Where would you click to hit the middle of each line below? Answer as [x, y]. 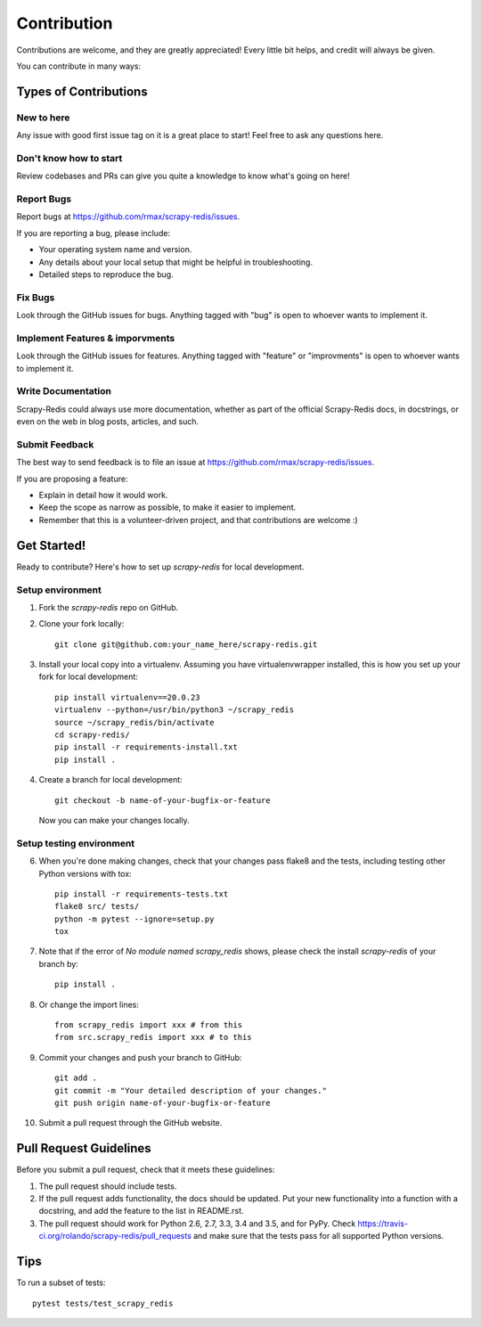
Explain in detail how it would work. [103, 496]
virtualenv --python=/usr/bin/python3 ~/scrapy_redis [174, 710]
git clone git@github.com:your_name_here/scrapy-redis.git [186, 644]
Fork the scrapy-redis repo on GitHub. [109, 607]
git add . [76, 1078]
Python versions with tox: [86, 873]
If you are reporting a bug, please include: [94, 233]
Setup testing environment [76, 843]
